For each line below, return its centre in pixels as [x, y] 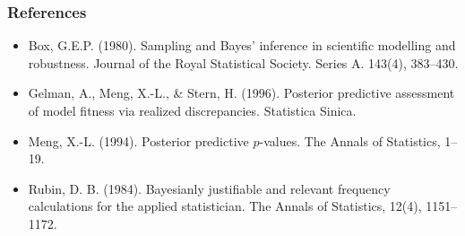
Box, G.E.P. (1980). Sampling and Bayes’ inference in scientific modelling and [242, 45]
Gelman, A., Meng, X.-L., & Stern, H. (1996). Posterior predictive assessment [241, 93]
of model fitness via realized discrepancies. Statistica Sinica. [192, 110]
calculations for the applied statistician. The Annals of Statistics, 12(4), [225, 206]
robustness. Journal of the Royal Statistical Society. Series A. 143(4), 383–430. [243, 62]
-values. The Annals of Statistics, [350, 140]
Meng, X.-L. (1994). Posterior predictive [138, 140]
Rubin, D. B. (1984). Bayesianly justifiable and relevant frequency [209, 188]
